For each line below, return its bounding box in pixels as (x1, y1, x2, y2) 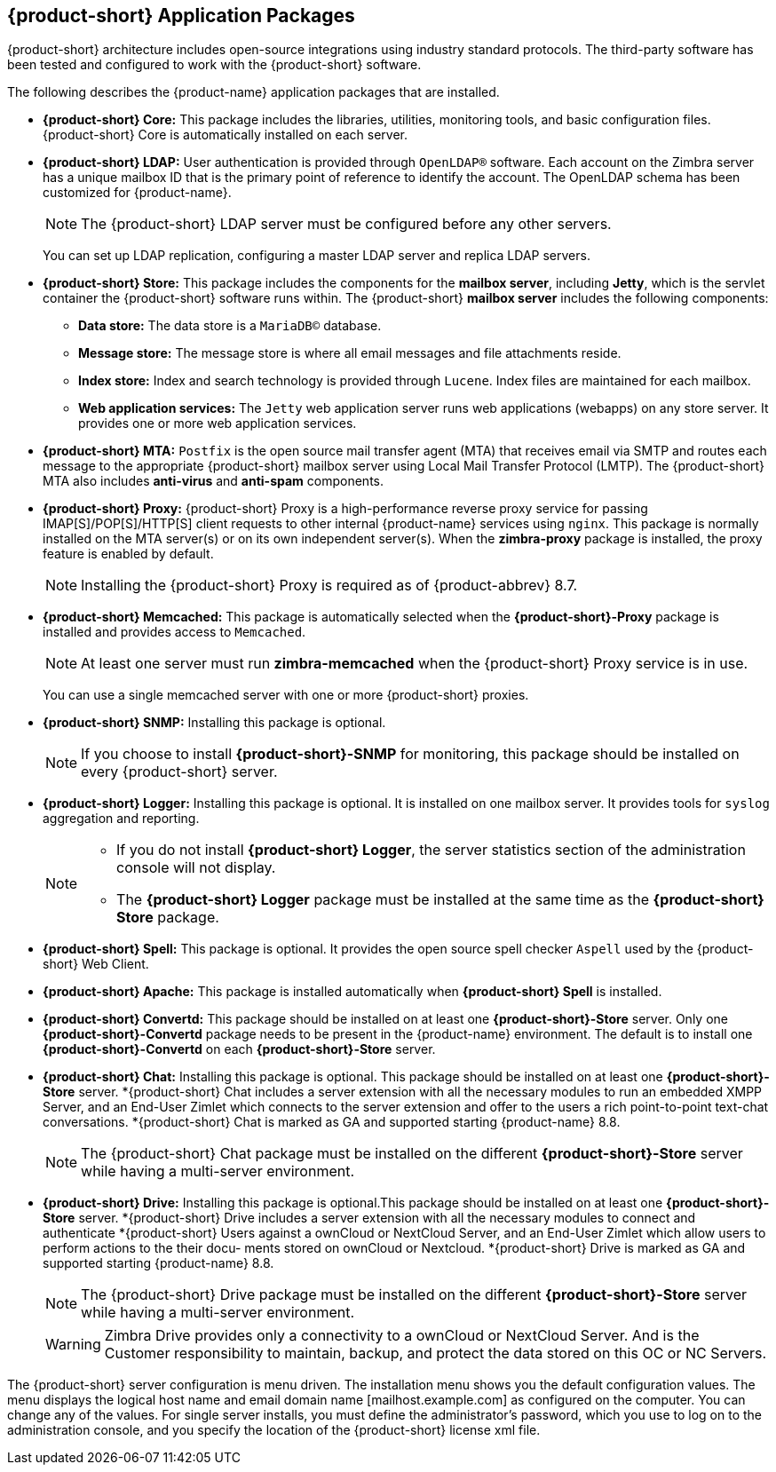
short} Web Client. (43, 956, 149, 972)
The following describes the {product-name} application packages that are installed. (7, 84, 500, 100)
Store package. (116, 908, 219, 927)
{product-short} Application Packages (7, 4, 355, 27)
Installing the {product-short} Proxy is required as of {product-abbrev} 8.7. (81, 576, 578, 595)
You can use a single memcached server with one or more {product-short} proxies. (43, 687, 529, 703)
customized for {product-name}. (43, 185, 232, 201)
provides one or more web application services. (78, 415, 357, 431)
